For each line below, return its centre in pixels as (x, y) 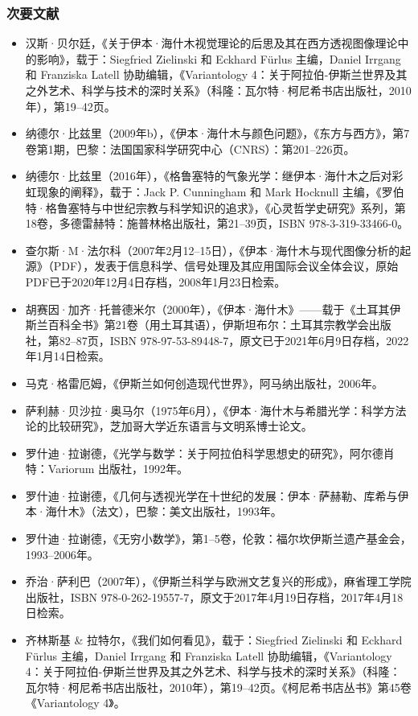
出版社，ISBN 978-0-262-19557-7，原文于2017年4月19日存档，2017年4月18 (214, 597)
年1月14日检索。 (68, 356)
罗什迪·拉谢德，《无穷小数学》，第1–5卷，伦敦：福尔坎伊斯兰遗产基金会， (218, 539)
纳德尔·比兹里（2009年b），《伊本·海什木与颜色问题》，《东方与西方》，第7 (217, 133)
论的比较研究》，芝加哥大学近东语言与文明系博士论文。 (169, 426)
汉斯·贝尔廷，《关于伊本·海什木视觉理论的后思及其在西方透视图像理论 (211, 43)
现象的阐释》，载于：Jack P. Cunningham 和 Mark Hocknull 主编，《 (209, 191)
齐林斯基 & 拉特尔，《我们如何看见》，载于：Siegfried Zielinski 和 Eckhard (214, 640)
